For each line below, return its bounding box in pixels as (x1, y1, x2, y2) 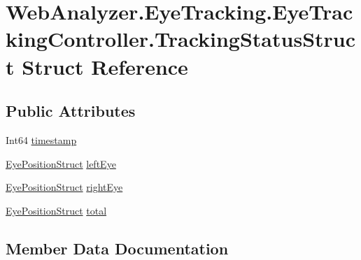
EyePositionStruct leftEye (6, 156, 116, 171)
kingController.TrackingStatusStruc (6, 24, 356, 53)
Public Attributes (6, 100, 136, 122)
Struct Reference (22, 52, 188, 80)
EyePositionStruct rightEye (6, 180, 123, 194)
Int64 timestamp (6, 132, 77, 147)
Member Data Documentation (6, 237, 229, 259)
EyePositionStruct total (6, 203, 107, 217)
